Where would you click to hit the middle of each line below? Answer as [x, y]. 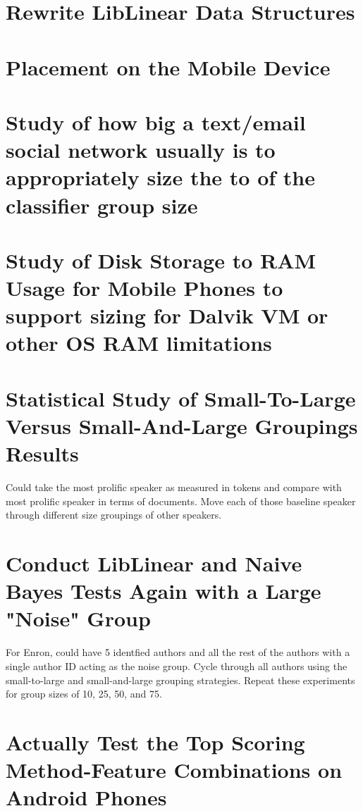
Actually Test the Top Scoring [155, 742]
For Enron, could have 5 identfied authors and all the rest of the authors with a [178, 652]
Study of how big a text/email [156, 122]
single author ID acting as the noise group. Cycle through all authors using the [177, 666]
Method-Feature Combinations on [174, 770]
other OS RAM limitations [139, 343]
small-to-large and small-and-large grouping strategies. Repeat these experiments [180, 680]
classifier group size [102, 205]
